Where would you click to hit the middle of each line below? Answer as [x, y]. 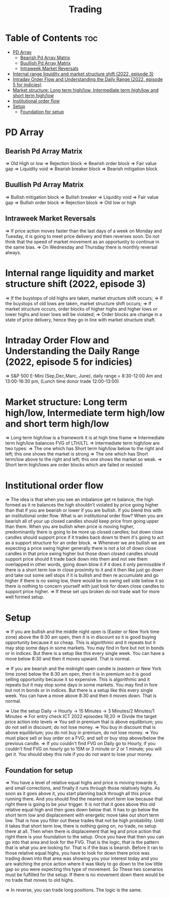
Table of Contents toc [52, 38]
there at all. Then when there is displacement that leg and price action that [83, 831]
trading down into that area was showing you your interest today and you [82, 859]
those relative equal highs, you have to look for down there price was [77, 853]
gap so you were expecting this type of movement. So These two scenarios [84, 869]
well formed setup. [25, 597]
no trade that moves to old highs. [40, 880]
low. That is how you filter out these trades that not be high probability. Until [84, 821]
